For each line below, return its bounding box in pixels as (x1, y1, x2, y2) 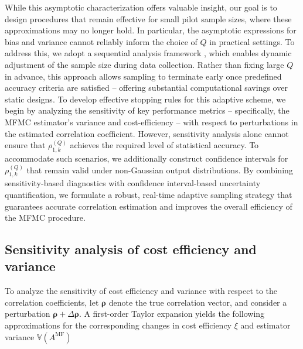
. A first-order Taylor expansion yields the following (79, 307, 265, 320)
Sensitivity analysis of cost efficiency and (5, 240, 257, 258)
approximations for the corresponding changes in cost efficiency (5, 319, 232, 331)
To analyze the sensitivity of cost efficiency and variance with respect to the (5, 285, 278, 297)
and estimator (240, 319, 291, 331)
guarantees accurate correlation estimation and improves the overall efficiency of (5, 200, 292, 212)
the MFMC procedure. (5, 211, 86, 224)
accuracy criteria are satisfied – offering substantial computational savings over (5, 81, 288, 94)
